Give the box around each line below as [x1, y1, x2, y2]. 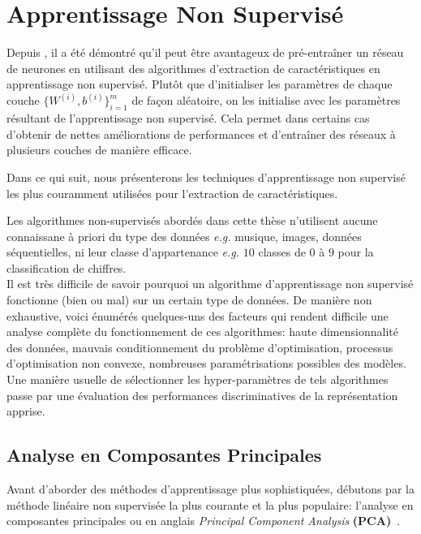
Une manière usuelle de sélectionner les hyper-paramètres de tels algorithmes [6, 371, 389, 388]
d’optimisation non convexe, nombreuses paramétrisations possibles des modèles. [6, 355, 406, 372]
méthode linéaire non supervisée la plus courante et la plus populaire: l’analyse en [6, 496, 414, 513]
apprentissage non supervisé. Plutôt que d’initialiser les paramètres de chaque [6, 75, 393, 93]
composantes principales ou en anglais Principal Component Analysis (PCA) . [6, 512, 401, 529]
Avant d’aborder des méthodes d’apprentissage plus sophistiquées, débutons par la [6, 480, 415, 497]
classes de [258, 243, 306, 261]
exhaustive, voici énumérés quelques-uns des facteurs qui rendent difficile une [6, 307, 389, 324]
